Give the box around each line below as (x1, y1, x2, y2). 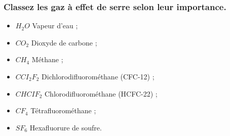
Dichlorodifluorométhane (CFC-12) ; (42, 71, 155, 81)
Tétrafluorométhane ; (30, 105, 96, 116)
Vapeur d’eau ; (32, 20, 78, 31)
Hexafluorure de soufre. (29, 122, 102, 132)
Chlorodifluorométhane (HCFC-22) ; (45, 88, 158, 99)
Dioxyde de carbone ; (31, 37, 97, 48)
